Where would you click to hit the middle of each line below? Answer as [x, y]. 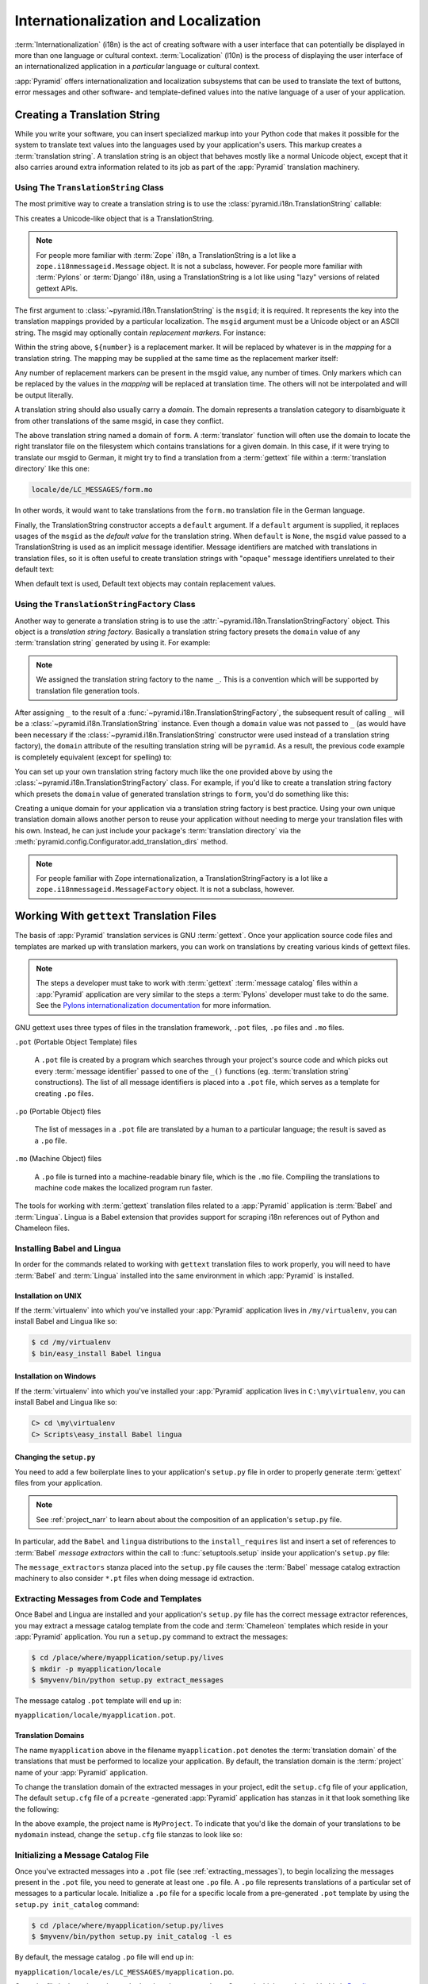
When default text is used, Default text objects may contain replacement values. [145, 584]
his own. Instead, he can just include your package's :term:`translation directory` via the [158, 830]
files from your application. [59, 1482]
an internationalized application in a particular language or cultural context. [138, 67]
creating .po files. [64, 1093]
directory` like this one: [52, 469]
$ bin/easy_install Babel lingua [96, 1353]
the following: [37, 1809]
